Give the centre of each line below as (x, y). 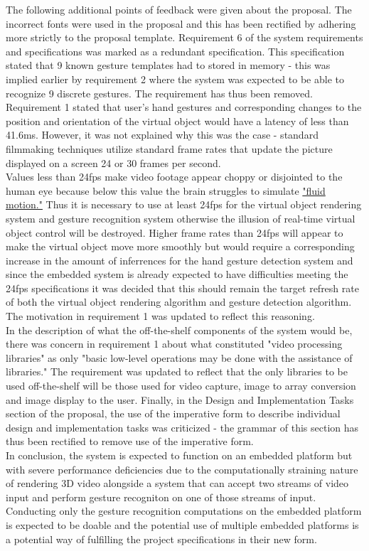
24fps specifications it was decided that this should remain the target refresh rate (182, 288)
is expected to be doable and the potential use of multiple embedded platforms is (182, 524)
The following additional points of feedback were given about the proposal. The (179, 9)
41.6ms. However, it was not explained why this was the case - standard (162, 135)
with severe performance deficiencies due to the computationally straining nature (182, 469)
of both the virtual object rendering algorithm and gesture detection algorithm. (179, 302)
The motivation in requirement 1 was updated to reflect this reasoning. (160, 316)
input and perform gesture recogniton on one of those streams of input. (161, 497)
